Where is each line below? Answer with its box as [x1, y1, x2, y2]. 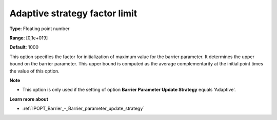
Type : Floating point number [9, 26, 70, 32]
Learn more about [9, 96, 49, 102]
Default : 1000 [9, 44, 38, 51]
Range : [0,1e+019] [9, 35, 48, 41]
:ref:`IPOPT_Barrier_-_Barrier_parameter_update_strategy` [22, 105, 145, 112]
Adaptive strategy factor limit [9, 8, 137, 19]
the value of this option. [9, 68, 60, 74]
